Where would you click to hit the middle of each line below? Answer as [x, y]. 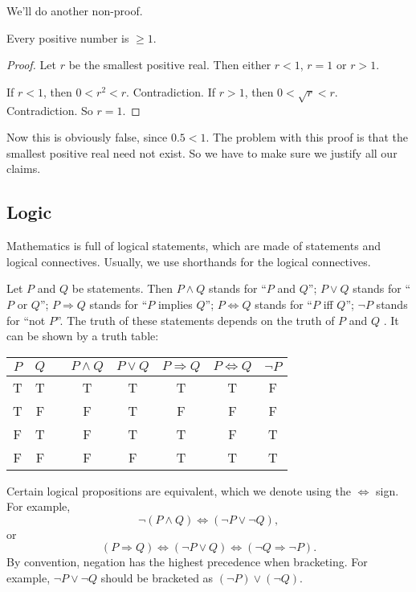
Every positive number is [68, 37]
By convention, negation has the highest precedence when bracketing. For [187, 562]
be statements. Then [122, 288]
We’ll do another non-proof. [75, 10]
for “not [26, 320]
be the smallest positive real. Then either [170, 65]
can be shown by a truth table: [83, 336]
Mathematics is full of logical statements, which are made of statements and [194, 246]
